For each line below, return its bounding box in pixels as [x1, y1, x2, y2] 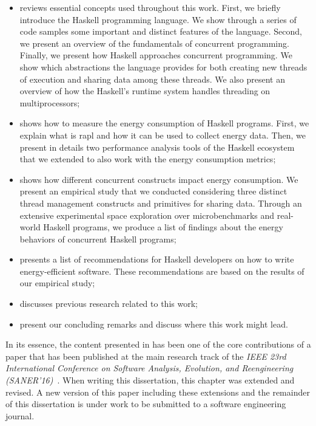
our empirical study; [19, 277, 95, 289]
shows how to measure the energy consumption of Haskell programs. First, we [19, 117, 309, 129]
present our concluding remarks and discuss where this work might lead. [19, 317, 288, 330]
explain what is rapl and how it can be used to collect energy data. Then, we [19, 128, 306, 141]
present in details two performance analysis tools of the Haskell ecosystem [19, 140, 295, 153]
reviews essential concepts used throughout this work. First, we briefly [19, 1, 281, 13]
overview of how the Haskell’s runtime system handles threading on [19, 84, 271, 97]
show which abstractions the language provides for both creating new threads [19, 60, 308, 73]
